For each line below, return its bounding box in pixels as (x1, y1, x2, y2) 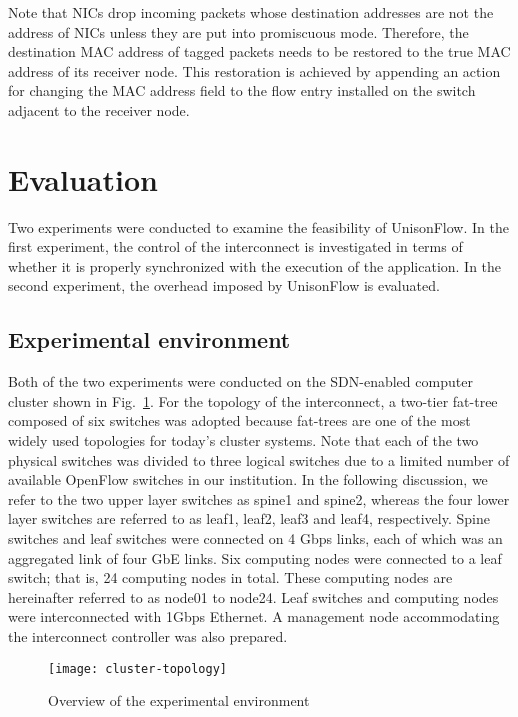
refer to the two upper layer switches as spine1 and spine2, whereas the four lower (8, 488, 510, 509)
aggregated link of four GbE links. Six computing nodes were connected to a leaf (8, 547, 502, 568)
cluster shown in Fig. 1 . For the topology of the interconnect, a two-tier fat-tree (8, 390, 498, 411)
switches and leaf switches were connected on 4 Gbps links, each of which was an (8, 528, 503, 549)
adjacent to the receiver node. (8, 99, 190, 120)
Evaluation (8, 158, 158, 199)
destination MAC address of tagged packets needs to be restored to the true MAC (8, 41, 511, 62)
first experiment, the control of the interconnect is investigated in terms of (8, 236, 463, 257)
